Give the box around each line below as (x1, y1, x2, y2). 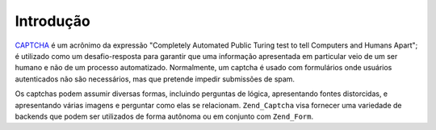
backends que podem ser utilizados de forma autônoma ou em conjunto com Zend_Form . (15, 111, 314, 121)
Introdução (15, 12, 90, 30)
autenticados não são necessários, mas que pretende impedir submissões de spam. (15, 73, 295, 84)
